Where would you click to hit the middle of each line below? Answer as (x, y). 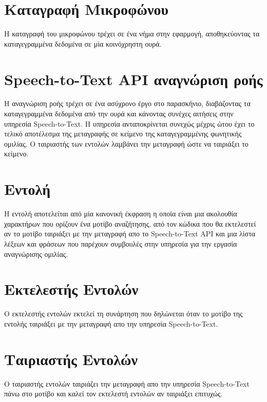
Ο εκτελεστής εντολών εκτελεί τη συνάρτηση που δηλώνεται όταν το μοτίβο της (123, 314)
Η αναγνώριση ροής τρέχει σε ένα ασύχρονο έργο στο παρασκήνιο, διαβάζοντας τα (127, 103)
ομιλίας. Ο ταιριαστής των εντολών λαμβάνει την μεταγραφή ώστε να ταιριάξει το (126, 143)
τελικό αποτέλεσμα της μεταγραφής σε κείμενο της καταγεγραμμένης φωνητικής (123, 134)
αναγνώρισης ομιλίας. (36, 254)
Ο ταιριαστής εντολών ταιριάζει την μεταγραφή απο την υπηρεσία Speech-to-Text (127, 383)
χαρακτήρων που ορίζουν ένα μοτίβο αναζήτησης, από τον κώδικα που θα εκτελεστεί (130, 223)
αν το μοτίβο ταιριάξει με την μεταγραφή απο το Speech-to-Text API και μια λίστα (130, 234)
